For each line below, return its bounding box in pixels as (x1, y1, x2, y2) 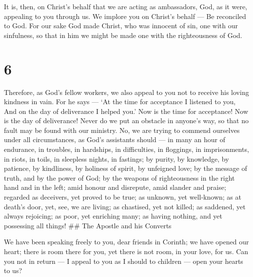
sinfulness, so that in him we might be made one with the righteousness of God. (4, 30, 242, 40)
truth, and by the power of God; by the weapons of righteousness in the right (4, 172, 235, 183)
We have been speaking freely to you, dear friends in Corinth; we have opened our (4, 237, 249, 247)
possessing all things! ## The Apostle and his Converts (4, 220, 172, 230)
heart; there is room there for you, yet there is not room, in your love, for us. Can (4, 246, 249, 256)
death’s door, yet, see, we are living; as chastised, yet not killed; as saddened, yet (4, 201, 246, 211)
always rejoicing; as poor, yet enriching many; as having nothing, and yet (4, 211, 222, 221)
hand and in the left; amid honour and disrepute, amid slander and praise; (4, 182, 226, 192)
